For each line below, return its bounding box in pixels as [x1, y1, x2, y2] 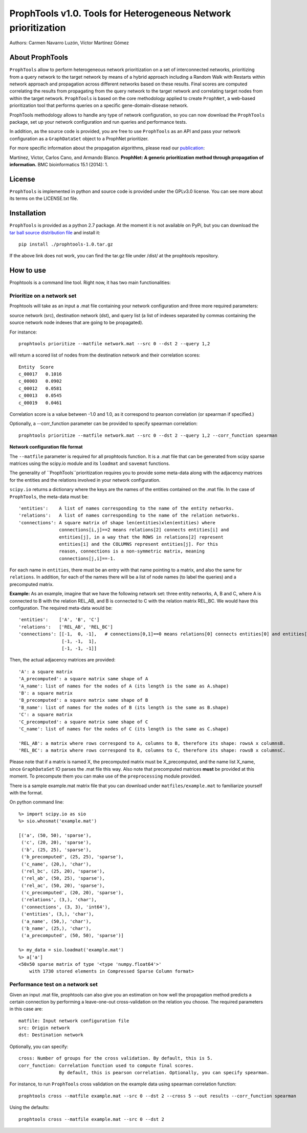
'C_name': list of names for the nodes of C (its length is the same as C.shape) [18, 726, 229, 731]
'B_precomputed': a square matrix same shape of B [18, 697, 148, 703]
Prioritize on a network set [9, 292, 77, 299]
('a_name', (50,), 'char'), [21, 918, 92, 924]
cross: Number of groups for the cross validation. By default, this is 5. [18, 1055, 213, 1061]
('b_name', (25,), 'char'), [21, 926, 92, 931]
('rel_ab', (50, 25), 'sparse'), [21, 875, 105, 881]
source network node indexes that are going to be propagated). [9, 320, 143, 326]
